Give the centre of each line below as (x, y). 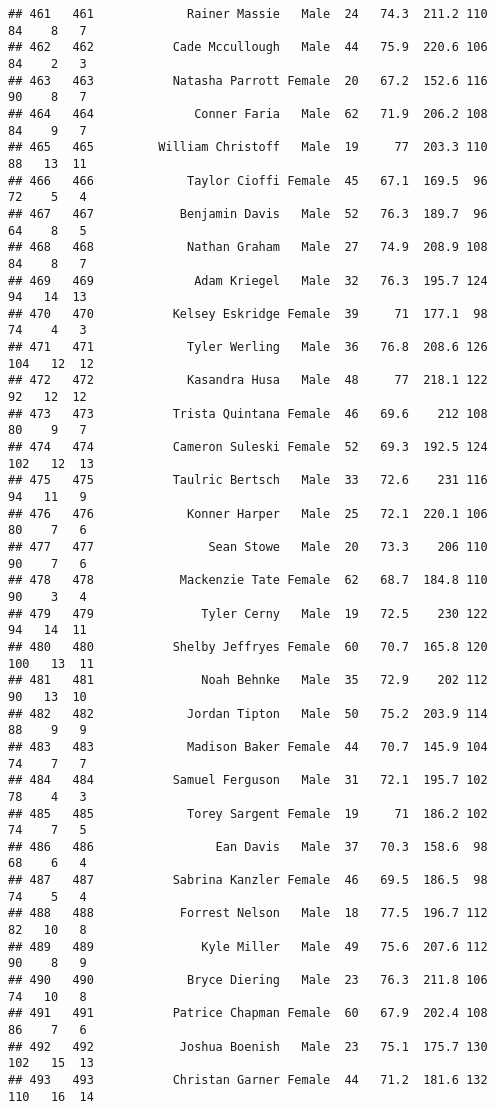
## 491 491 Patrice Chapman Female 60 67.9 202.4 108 (248, 1013)
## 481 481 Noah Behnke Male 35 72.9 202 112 (248, 680)
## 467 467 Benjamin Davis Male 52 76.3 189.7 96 (248, 213)
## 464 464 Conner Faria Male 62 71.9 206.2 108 (248, 113)
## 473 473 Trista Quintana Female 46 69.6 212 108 (248, 413)
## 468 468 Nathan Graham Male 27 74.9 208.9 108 (248, 247)
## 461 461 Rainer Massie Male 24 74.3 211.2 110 (248, 14)
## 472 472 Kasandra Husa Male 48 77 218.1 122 (248, 380)
